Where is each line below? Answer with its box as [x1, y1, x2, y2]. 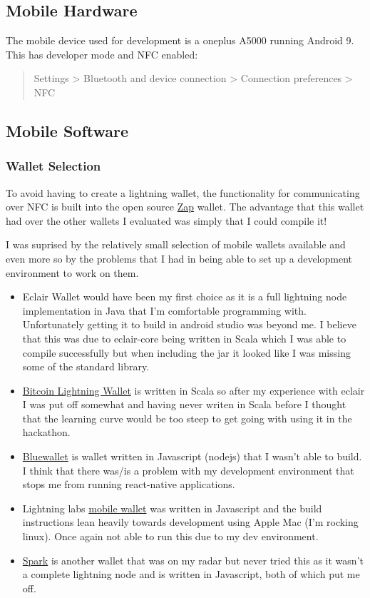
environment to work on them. [6, 265, 139, 280]
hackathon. [22, 425, 71, 440]
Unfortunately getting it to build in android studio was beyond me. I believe [22, 317, 356, 332]
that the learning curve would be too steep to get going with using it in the [22, 410, 352, 425]
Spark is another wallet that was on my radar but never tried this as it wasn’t [22, 552, 364, 567]
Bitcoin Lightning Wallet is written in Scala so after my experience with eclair [22, 382, 365, 397]
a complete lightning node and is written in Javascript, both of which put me [22, 567, 360, 582]
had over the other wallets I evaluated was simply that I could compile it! [6, 213, 327, 228]
